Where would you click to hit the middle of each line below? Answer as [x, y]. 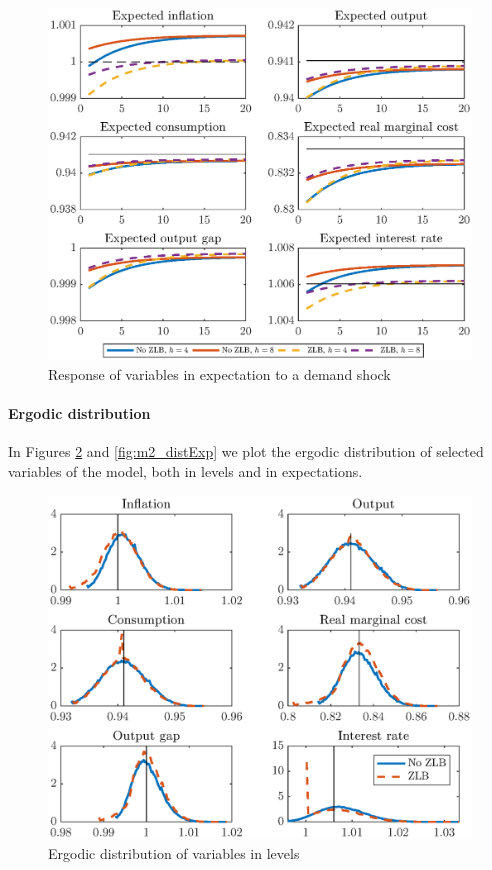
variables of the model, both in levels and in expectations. [185, 470]
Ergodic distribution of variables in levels [174, 852]
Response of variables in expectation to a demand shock [219, 373]
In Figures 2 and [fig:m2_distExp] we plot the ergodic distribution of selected [246, 451]
